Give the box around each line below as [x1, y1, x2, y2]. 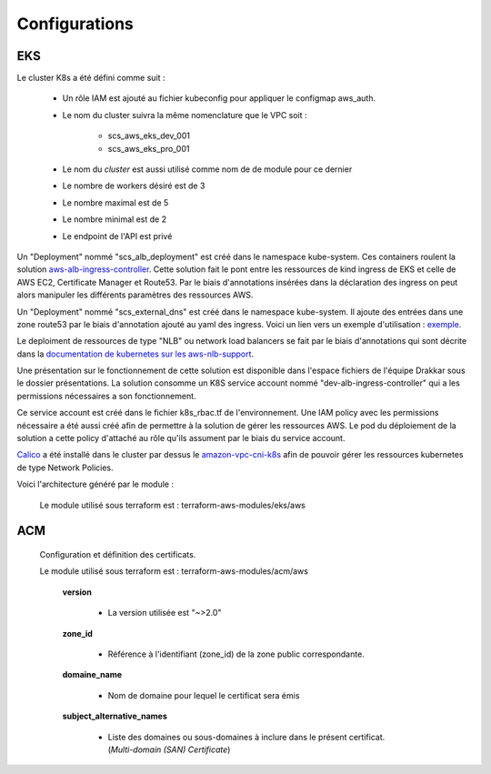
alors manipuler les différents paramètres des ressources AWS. [16, 289, 254, 300]
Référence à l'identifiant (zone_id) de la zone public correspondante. [107, 648, 366, 659]
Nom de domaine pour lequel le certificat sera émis [107, 689, 300, 700]
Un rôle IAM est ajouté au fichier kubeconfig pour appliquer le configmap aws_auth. [62, 93, 376, 104]
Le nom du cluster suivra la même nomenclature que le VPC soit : [62, 109, 308, 120]
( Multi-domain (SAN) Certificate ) [107, 744, 231, 755]
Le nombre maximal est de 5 [62, 196, 169, 208]
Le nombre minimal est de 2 [62, 214, 167, 225]
